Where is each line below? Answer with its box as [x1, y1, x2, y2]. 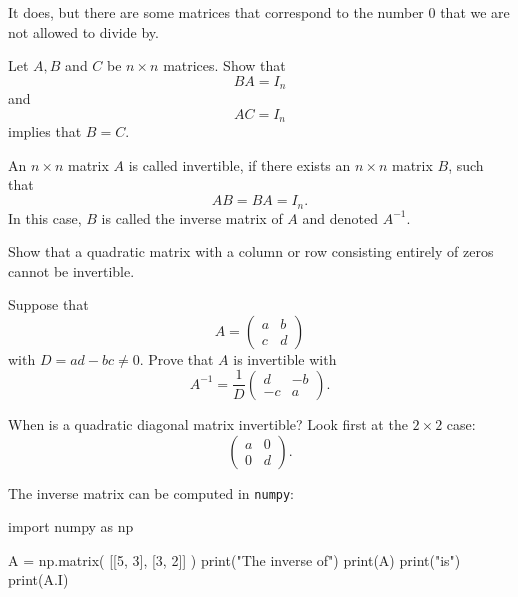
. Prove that [139, 348, 214, 369]
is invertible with [233, 348, 337, 369]
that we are [440, 2, 510, 22]
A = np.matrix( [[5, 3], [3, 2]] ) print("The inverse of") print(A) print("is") [8, 549, 461, 570]
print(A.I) [8, 569, 69, 590]
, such [448, 154, 484, 175]
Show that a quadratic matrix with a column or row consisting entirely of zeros [8, 241, 494, 262]
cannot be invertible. [8, 260, 135, 281]
